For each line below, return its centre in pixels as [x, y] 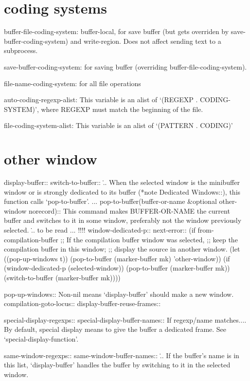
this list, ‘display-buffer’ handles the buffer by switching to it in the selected [117, 365]
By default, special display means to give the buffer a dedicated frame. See [115, 329]
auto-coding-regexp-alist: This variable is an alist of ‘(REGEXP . [101, 100]
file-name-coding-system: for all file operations [72, 83]
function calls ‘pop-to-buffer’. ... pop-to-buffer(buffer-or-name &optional [110, 201]
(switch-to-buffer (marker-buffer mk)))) [62, 277]
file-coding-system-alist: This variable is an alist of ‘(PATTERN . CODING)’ [118, 125]
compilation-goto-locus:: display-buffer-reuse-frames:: [82, 303]
